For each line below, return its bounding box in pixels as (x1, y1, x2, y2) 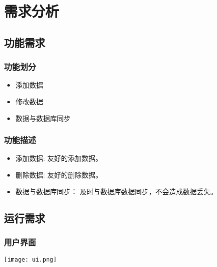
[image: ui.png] (4, 256, 57, 264)
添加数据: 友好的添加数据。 (15, 153, 103, 163)
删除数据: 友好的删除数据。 (15, 169, 103, 179)
